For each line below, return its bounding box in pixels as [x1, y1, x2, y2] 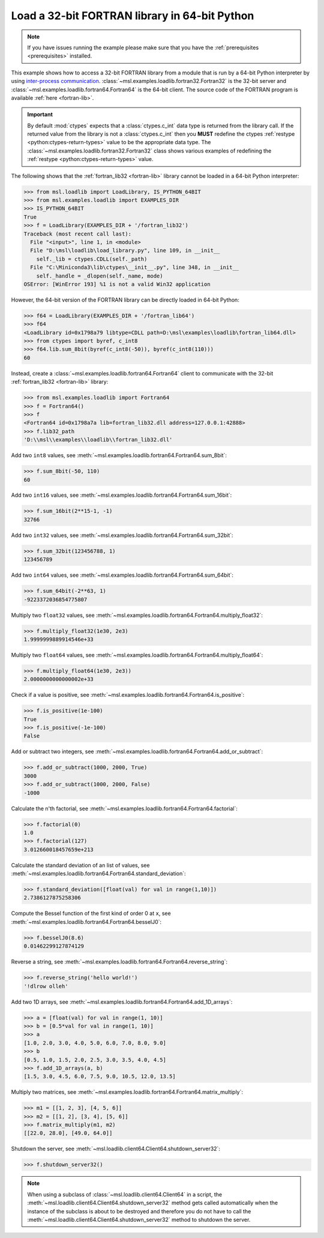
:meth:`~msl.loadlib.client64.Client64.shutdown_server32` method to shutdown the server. [27, 1216, 251, 1223]
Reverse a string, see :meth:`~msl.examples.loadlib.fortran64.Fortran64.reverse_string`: [11, 958, 228, 965]
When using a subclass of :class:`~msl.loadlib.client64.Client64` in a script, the [27, 1191, 222, 1198]
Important [27, 111, 53, 118]
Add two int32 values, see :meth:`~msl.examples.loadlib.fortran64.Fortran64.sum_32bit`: [11, 532, 233, 539]
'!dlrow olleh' [23, 983, 68, 989]
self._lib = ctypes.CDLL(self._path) [36, 255, 148, 262]
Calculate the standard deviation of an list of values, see [11, 861, 150, 869]
